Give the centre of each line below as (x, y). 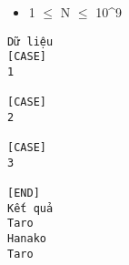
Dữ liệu (30, 41)
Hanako (27, 239)
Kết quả (30, 208)
